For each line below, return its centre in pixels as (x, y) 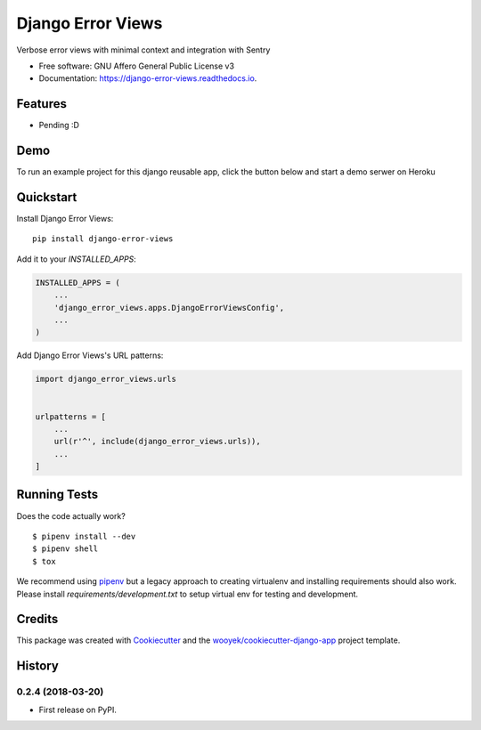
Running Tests (57, 495)
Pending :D (59, 126)
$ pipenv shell (65, 549)
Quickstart (47, 197)
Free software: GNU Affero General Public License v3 (137, 66)
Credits (37, 619)
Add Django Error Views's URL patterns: (90, 355)
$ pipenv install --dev (84, 536)
